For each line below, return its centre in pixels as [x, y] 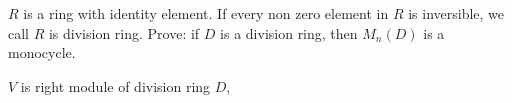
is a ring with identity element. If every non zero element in [206, 13]
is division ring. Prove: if [124, 32]
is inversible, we [456, 13]
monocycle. [42, 52]
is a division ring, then [289, 32]
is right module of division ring [115, 85]
